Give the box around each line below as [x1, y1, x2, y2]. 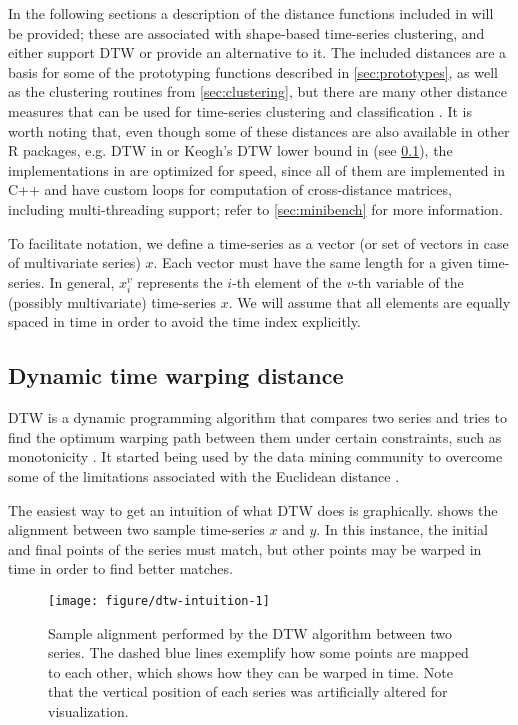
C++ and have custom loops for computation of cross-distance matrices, [8, 179, 452, 200]
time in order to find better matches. [8, 558, 233, 579]
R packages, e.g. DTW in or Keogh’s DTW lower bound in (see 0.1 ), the [8, 140, 453, 161]
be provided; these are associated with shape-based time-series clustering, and [8, 22, 485, 43]
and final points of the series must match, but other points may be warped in [8, 538, 482, 559]
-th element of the [232, 271, 342, 292]
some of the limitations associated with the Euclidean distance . [8, 466, 400, 487]
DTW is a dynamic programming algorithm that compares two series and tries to [8, 407, 507, 428]
